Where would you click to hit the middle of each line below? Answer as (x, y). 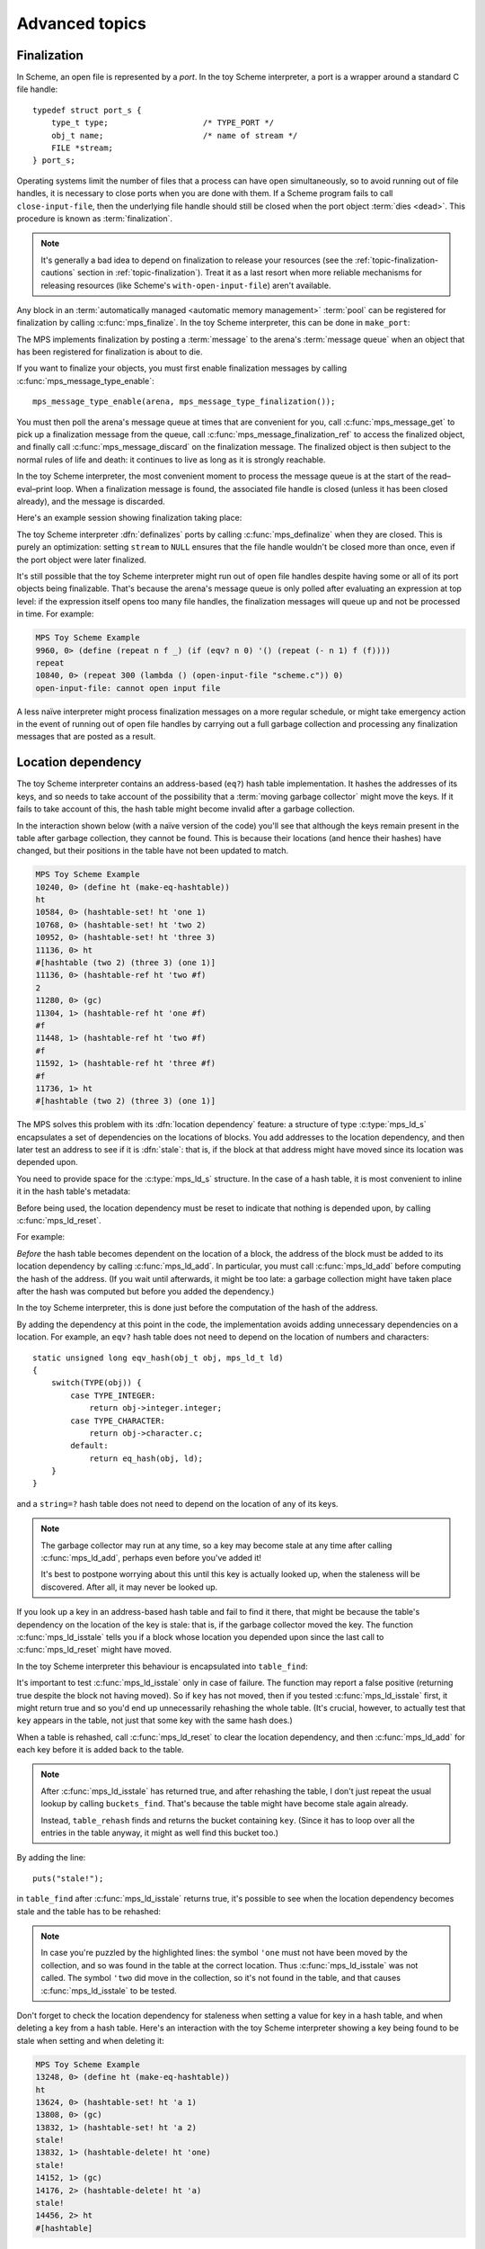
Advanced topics (82, 23)
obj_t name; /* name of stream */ (174, 135)
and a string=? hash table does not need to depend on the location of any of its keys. (177, 1503)
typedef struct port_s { (87, 110)
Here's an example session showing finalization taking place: (129, 518)
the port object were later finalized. (82, 560)
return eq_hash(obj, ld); (146, 1458)
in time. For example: (55, 614)
